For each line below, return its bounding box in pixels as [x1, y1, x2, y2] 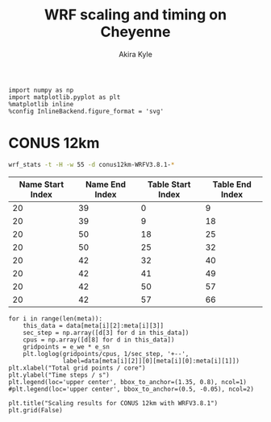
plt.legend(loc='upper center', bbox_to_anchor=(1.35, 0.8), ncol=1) [8, 378, 248, 386]
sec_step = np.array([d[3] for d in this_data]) [23, 329, 190, 337]
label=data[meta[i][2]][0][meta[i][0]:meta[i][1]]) [62, 357, 240, 365]
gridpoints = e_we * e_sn [23, 342, 110, 351]
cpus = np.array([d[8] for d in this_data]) [23, 336, 175, 344]
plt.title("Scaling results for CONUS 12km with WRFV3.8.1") [8, 399, 219, 408]
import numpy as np [8, 86, 74, 94]
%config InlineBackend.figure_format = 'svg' [8, 107, 164, 115]
